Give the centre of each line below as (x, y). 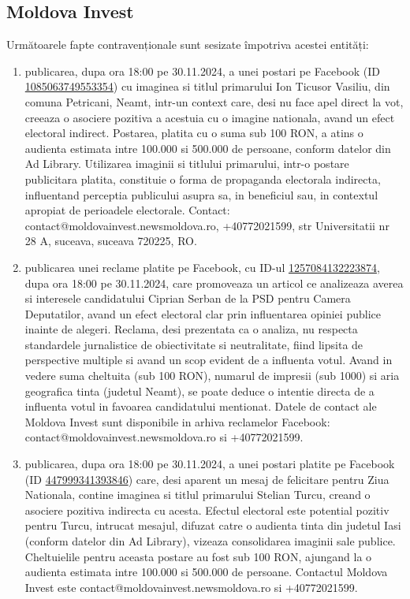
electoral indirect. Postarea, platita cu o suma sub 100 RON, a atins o (194, 133)
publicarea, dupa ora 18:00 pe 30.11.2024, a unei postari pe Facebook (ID (202, 71)
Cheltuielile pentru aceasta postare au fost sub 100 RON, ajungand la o (198, 556)
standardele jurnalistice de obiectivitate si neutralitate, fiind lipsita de (194, 344)
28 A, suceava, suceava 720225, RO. (111, 241)
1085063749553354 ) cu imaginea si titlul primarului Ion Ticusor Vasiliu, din (207, 86)
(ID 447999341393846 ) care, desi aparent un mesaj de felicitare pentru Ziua (207, 479)
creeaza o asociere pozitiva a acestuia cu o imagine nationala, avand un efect (210, 117)
